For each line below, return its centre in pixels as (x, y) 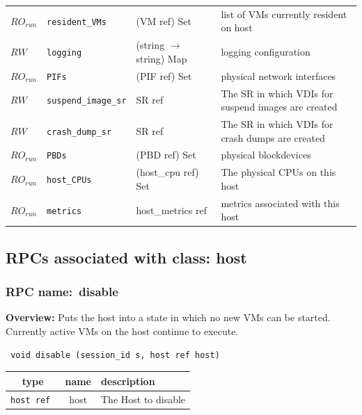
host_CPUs (69, 180)
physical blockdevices (266, 155)
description (128, 381)
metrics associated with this (280, 203)
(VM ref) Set (164, 21)
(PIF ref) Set (164, 75)
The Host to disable (143, 399)
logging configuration (266, 51)
